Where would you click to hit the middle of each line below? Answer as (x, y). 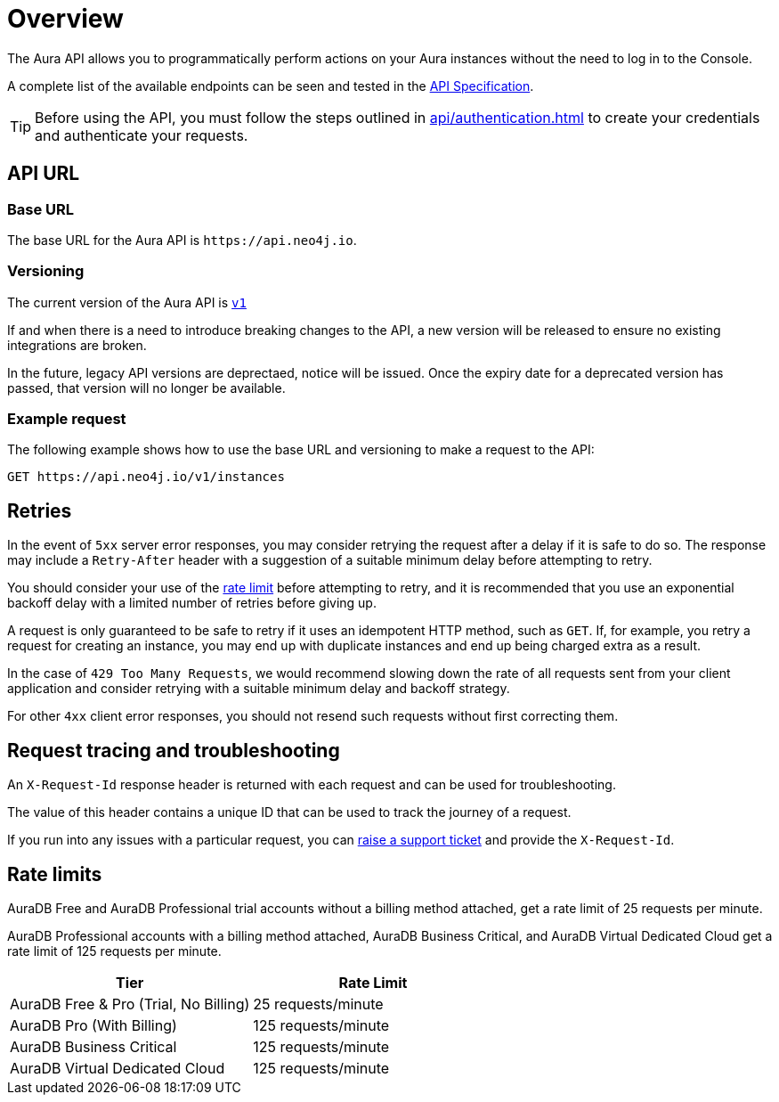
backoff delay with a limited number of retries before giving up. (192, 603)
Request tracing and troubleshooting (174, 750)
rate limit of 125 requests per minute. (114, 951)
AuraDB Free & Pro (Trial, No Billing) (130, 1004)
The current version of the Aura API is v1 (127, 302)
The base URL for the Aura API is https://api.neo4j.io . (182, 240)
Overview (65, 19)
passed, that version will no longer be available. (146, 388)
